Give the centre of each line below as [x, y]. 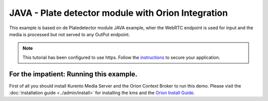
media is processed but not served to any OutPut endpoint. [69, 34]
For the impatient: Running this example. [73, 74]
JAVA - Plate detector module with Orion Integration [119, 13]
